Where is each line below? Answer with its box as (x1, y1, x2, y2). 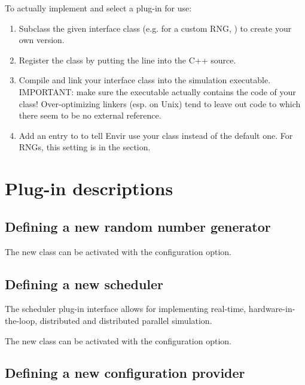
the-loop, (5, 314, 38, 326)
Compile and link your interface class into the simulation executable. (19, 74, 271, 86)
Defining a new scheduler (5, 274, 164, 293)
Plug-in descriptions (5, 176, 173, 201)
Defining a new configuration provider (5, 363, 245, 382)
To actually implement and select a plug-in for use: (5, 2, 192, 14)
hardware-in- (248, 302, 295, 315)
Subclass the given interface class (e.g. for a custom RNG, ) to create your (19, 22, 292, 34)
